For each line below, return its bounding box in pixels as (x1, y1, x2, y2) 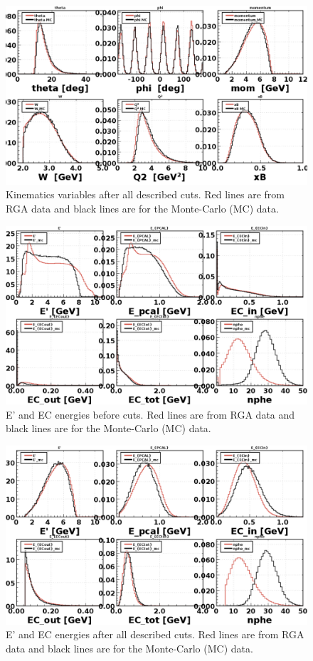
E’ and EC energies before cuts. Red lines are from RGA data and (6, 407, 295, 421)
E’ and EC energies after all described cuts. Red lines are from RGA (6, 627, 304, 642)
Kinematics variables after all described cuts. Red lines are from (6, 187, 285, 202)
